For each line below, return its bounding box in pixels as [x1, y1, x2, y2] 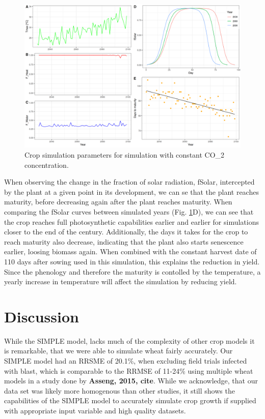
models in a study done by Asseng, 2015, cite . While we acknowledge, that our [4, 375, 258, 386]
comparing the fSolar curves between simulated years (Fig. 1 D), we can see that [4, 206, 254, 217]
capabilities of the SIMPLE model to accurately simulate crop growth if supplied [4, 395, 256, 406]
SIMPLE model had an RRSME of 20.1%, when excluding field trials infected [4, 355, 247, 366]
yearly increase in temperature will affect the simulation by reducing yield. [4, 276, 237, 287]
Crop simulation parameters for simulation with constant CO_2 [24, 149, 225, 160]
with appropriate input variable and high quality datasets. [4, 405, 186, 415]
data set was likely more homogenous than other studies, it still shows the [4, 385, 235, 396]
